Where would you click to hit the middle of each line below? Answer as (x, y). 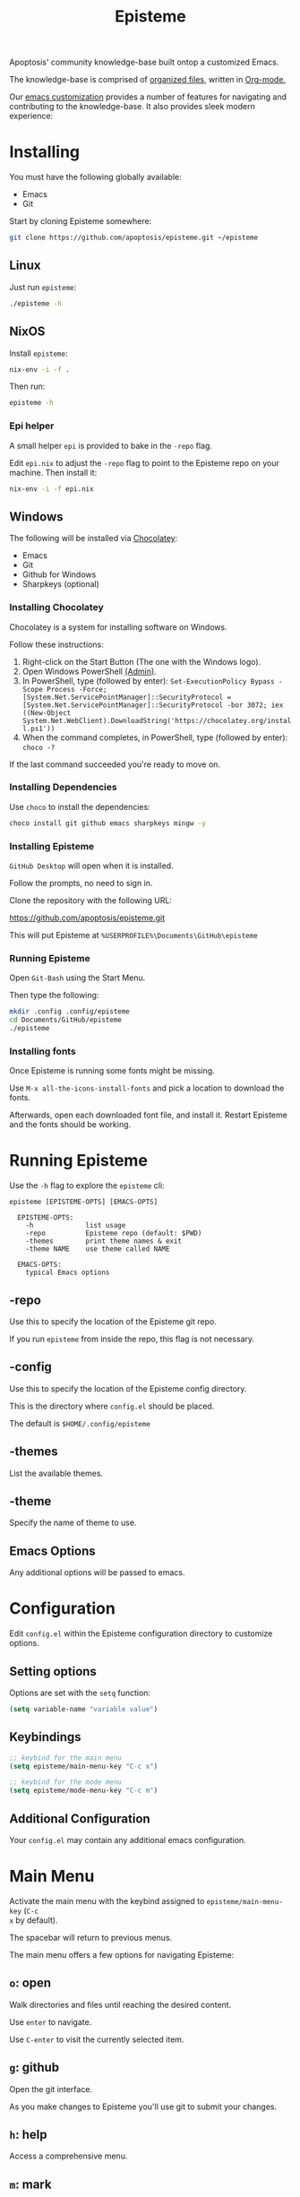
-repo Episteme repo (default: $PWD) (114, 1234)
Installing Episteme (52, 846)
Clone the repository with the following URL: (91, 900)
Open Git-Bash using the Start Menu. (77, 978)
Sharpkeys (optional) (61, 584)
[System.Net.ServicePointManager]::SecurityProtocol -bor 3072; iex (153, 705)
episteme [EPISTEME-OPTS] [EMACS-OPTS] (84, 1202)
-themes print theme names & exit (103, 1241)
